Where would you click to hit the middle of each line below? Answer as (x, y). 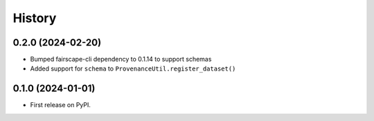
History (35, 18)
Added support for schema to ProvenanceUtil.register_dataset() (133, 68)
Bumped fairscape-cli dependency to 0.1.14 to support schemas (121, 59)
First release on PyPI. (61, 105)
